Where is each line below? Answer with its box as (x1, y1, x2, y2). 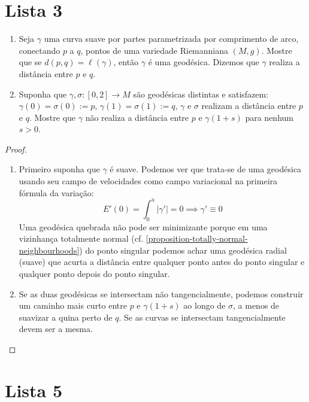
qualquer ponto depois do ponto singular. (19, 267, 170, 279)
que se (19, 56, 42, 68)
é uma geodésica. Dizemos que (148, 56, 259, 68)
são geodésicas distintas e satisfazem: (133, 87, 269, 100)
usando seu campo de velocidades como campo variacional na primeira (19, 175, 278, 187)
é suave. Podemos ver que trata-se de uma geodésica (110, 163, 302, 175)
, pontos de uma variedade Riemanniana (80, 44, 229, 56)
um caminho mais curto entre (19, 299, 127, 312)
